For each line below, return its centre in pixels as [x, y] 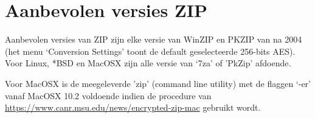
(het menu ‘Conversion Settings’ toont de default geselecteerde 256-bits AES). [150, 51]
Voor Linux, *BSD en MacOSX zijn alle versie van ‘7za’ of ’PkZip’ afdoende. [148, 63]
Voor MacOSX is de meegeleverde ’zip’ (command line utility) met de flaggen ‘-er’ [158, 83]
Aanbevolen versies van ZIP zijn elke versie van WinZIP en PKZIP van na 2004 [154, 39]
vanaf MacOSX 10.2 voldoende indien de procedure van [108, 95]
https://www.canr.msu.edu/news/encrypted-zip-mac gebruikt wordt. [133, 107]
